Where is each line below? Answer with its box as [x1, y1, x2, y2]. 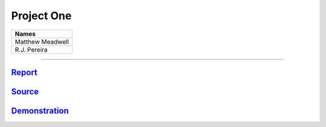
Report [11, 67, 37, 78]
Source [11, 86, 39, 96]
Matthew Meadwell [14, 37, 69, 46]
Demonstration [11, 106, 69, 116]
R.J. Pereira [14, 45, 48, 54]
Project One [11, 9, 72, 22]
